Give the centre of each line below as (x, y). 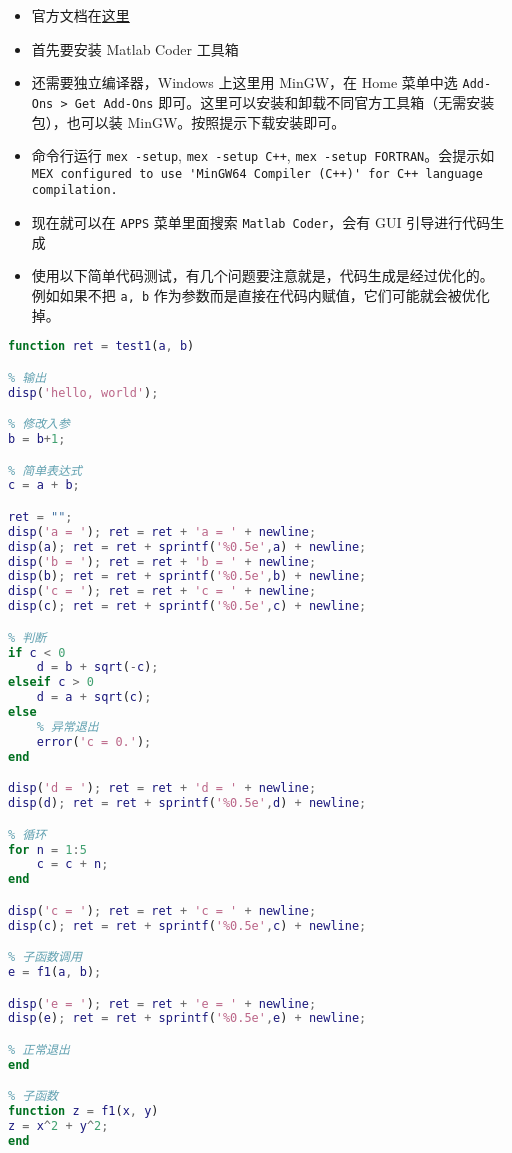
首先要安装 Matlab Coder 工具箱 (135, 48)
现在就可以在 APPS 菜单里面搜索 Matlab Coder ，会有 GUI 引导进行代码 (261, 222)
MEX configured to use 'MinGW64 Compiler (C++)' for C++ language (257, 173)
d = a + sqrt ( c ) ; (94, 697)
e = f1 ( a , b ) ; (55, 972)
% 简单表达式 (45, 470)
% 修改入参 (39, 424)
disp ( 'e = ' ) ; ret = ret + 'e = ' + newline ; (162, 1003)
